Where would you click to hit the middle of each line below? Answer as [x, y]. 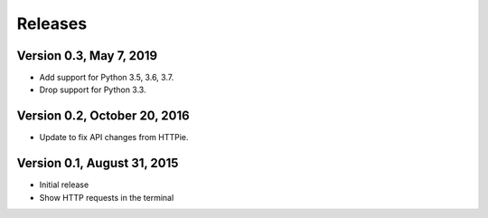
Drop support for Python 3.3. [93, 90]
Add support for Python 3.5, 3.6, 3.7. [107, 78]
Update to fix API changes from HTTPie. [114, 137]
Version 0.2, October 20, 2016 [103, 116]
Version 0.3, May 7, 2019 [87, 56]
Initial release [64, 185]
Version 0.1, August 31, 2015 [98, 163]
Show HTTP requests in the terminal [107, 197]
